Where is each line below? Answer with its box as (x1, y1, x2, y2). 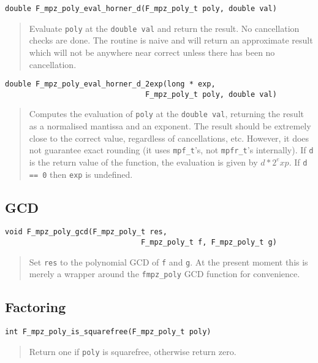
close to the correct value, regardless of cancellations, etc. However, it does (29, 131, 309, 144)
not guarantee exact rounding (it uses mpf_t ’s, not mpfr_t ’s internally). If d (29, 143, 314, 156)
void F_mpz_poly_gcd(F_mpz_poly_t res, (5, 227, 167, 237)
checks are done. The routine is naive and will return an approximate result (29, 34, 313, 47)
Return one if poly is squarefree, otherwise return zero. (29, 345, 237, 357)
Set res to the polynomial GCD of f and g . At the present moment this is (29, 255, 308, 268)
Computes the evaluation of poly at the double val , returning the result (29, 107, 304, 120)
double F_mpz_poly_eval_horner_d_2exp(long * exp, (5, 80, 216, 89)
